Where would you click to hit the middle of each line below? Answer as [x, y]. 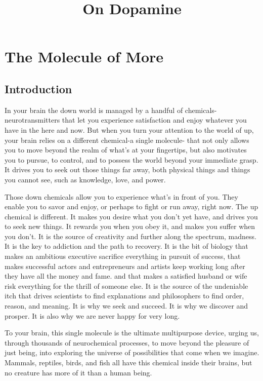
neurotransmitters [32, 120]
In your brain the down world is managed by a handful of [94, 110]
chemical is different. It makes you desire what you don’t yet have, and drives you [131, 216]
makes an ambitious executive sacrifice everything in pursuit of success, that [123, 256]
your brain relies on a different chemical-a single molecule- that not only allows [127, 140]
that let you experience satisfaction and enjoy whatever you [154, 120]
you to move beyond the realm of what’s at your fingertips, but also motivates [126, 150]
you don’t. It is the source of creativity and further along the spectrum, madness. [130, 236]
